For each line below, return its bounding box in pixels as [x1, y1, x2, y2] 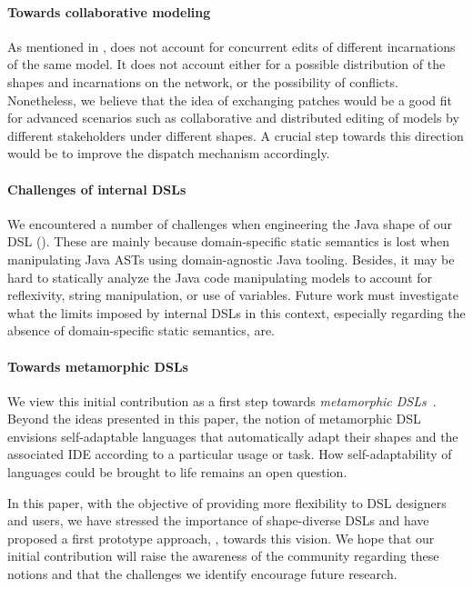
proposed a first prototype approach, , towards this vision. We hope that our [7, 528, 435, 547]
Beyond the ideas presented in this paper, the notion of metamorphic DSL [7, 409, 421, 428]
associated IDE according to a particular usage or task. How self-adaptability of [7, 444, 452, 464]
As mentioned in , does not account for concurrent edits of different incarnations [7, 36, 456, 55]
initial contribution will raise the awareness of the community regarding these [7, 546, 439, 565]
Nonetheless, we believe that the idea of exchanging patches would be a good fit [7, 90, 453, 109]
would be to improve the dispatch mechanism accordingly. [7, 144, 330, 163]
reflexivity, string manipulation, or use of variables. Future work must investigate [7, 285, 458, 304]
